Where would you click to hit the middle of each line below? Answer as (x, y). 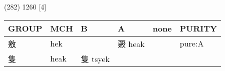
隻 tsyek (95, 58)
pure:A (192, 43)
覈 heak (131, 43)
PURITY (198, 28)
